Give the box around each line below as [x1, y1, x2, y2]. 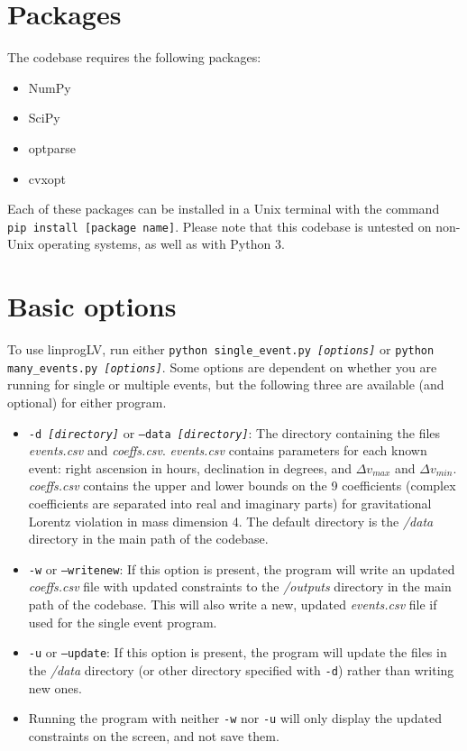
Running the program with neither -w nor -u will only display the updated [28, 709, 442, 728]
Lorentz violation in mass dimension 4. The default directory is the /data [28, 511, 434, 530]
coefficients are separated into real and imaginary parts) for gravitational [28, 494, 432, 512]
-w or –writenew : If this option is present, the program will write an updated [28, 559, 455, 578]
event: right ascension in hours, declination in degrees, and [28, 458, 353, 477]
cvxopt [28, 169, 67, 188]
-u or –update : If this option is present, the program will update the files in [28, 643, 447, 662]
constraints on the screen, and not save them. [28, 726, 279, 745]
